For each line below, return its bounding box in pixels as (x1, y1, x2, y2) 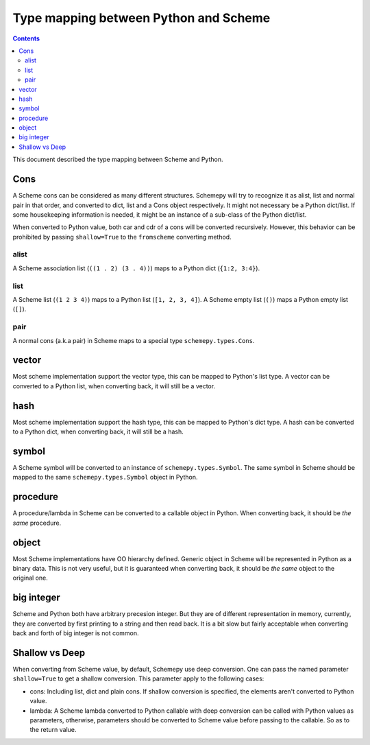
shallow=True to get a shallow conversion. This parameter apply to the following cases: (12, 674, 264, 683)
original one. (12, 573, 48, 582)
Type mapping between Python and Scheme (12, 10, 271, 25)
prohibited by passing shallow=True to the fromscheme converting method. (12, 233, 232, 241)
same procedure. (12, 519, 62, 527)
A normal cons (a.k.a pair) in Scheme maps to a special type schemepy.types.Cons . (12, 336, 255, 344)
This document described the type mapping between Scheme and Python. (12, 155, 223, 164)
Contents (12, 34, 40, 43)
